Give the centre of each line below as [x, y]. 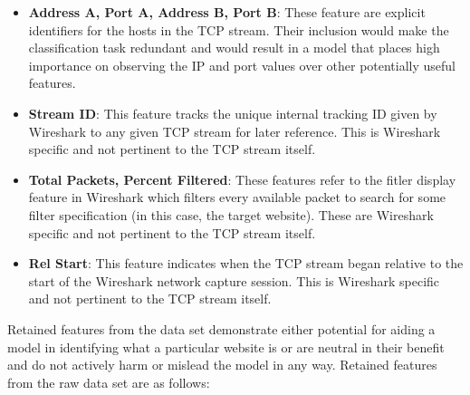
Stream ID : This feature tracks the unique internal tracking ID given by [233, 113]
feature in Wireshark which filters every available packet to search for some [237, 197]
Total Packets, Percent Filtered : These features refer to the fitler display [242, 179]
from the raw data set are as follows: [109, 382]
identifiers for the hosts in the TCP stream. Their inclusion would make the [239, 29]
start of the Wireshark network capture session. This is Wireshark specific [234, 280]
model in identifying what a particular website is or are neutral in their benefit [226, 347]
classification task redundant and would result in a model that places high [234, 48]
